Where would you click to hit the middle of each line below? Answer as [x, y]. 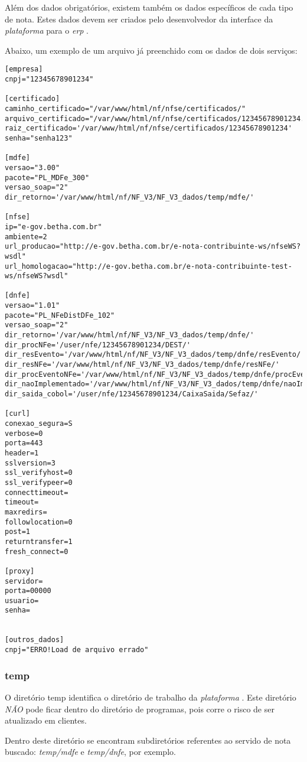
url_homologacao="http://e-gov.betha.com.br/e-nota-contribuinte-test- [148, 266]
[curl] [17, 414]
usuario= [22, 600]
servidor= [24, 581]
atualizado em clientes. [46, 720]
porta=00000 [28, 591]
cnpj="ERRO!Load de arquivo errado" [77, 650]
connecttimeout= [37, 492]
